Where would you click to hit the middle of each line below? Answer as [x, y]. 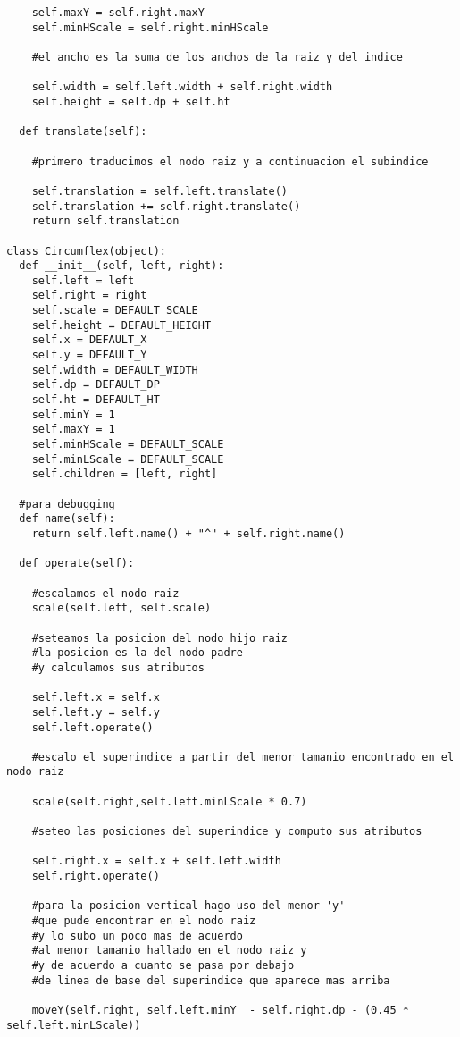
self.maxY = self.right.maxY [118, 13]
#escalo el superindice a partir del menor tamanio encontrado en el [243, 757]
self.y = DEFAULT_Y [89, 355]
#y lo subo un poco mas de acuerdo [137, 936]
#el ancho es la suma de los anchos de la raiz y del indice [217, 57]
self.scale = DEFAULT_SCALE [115, 311]
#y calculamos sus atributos [118, 667]
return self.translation [105, 221]
